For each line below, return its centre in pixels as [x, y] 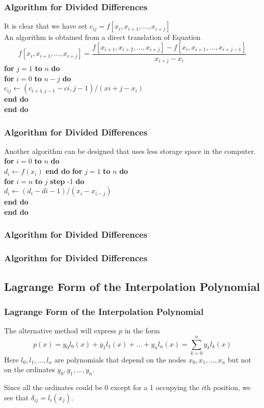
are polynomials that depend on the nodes [120, 359]
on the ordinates [30, 369]
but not [240, 359]
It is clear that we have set [46, 26]
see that [17, 397]
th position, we [227, 387]
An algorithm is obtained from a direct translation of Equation [102, 37]
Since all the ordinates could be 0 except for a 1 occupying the [102, 387]
